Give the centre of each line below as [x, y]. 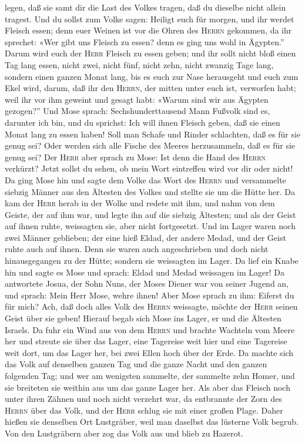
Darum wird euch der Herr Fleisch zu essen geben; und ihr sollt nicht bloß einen [150, 53]
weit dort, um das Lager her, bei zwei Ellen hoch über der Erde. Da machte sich [149, 352]
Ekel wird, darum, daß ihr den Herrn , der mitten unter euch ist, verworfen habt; [150, 88]
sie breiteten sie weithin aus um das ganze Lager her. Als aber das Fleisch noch [148, 387]
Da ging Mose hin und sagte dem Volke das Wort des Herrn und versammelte [145, 179]
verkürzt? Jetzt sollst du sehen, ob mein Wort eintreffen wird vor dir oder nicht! [149, 168]
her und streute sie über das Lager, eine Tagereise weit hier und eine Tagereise [146, 341]
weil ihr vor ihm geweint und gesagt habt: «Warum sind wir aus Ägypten [137, 99]
